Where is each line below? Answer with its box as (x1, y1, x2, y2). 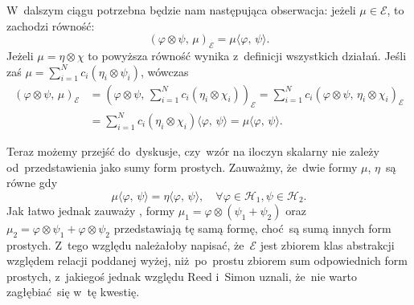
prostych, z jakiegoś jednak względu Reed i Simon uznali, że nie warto (6, 267, 357, 284)
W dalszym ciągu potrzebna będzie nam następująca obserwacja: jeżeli (6, 2, 356, 18)
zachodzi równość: (6, 17, 95, 34)
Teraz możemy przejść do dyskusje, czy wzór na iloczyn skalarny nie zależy (6, 142, 379, 159)
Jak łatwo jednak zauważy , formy (6, 201, 175, 218)
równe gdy (6, 174, 58, 191)
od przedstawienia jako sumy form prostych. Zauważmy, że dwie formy (6, 158, 358, 175)
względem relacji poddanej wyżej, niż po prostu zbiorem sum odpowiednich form (6, 252, 408, 269)
